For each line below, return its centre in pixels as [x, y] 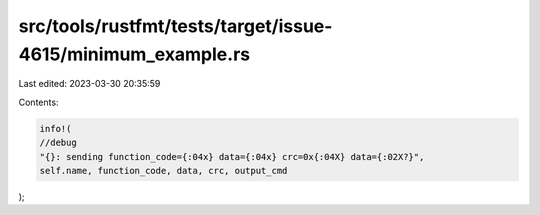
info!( [55, 128]
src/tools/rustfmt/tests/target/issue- [175, 26]
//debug [58, 143]
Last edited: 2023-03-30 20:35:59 [89, 84]
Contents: [38, 102]
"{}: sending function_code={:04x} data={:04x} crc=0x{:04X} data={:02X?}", [232, 156]
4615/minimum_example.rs [134, 54]
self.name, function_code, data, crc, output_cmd [163, 170]
